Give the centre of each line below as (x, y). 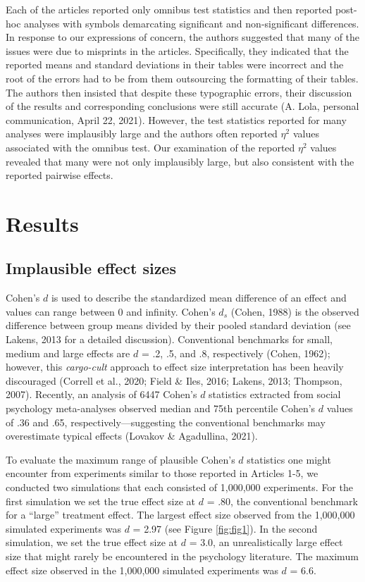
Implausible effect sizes (91, 268)
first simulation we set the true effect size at (101, 501)
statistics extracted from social (275, 394)
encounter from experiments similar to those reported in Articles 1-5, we (162, 473)
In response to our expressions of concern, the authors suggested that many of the (183, 37)
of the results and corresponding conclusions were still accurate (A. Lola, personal (182, 106)
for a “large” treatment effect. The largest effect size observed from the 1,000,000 (180, 515)
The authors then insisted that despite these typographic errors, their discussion (179, 92)
